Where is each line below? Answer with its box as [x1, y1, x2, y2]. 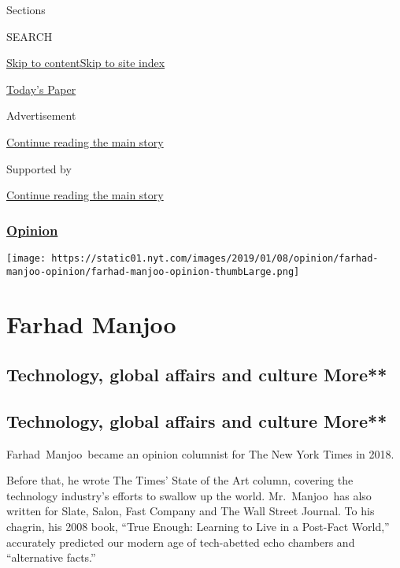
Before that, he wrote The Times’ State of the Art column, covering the [6, 472, 354, 488]
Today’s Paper [6, 80, 76, 97]
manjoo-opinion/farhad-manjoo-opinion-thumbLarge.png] [6, 265, 300, 277]
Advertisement [6, 107, 76, 124]
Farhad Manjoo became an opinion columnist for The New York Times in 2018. [6, 445, 394, 462]
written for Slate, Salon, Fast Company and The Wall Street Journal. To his [6, 503, 375, 519]
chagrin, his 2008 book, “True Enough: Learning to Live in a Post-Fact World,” [6, 518, 390, 535]
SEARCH [6, 28, 53, 44]
